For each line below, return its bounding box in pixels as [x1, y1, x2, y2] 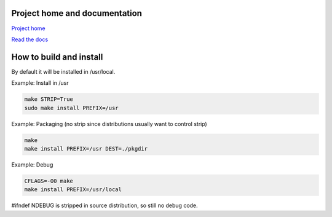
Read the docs [11, 36, 49, 43]
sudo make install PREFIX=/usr [24, 105, 119, 111]
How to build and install [11, 52, 103, 62]
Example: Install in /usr [11, 79, 69, 87]
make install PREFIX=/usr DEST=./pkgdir [24, 145, 148, 152]
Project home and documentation [11, 8, 143, 18]
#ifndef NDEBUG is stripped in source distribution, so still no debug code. [11, 202, 198, 209]
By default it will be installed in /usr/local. [11, 68, 116, 75]
